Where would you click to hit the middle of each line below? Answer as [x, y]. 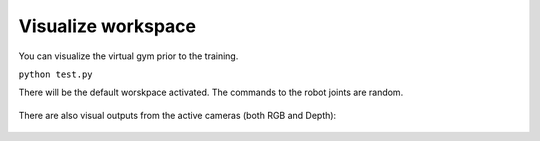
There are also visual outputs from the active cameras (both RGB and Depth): [177, 115]
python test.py [56, 74]
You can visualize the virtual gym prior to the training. [128, 56]
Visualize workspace [107, 26]
